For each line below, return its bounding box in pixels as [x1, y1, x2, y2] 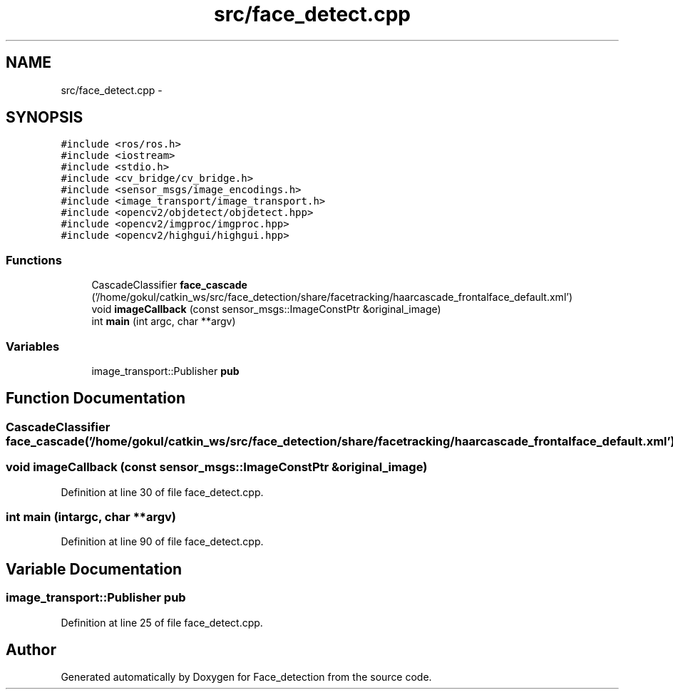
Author [6, 640, 56, 659]
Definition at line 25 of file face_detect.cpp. [61, 616, 263, 629]
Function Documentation [6, 389, 185, 408]
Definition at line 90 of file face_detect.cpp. [61, 535, 264, 548]
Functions [6, 252, 62, 267]
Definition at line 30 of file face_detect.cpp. [61, 485, 264, 498]
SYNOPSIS [6, 108, 83, 127]
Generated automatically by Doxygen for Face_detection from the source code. [61, 671, 432, 684]
